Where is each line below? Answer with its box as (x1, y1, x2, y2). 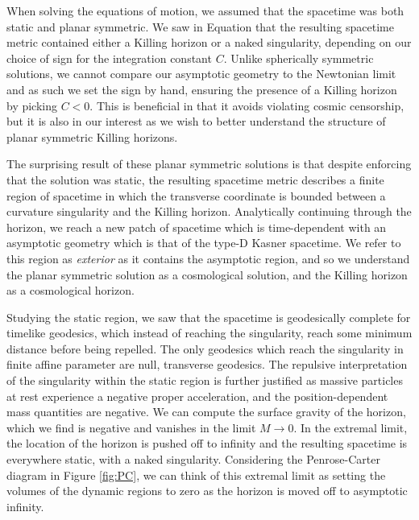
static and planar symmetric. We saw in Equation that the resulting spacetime (6, 18, 394, 35)
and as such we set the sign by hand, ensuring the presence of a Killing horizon (6, 80, 397, 97)
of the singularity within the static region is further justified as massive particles (6, 372, 403, 389)
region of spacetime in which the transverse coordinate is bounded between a (6, 187, 386, 204)
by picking (6, 97, 58, 113)
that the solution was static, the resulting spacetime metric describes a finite (6, 171, 384, 188)
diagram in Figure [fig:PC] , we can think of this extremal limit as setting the (6, 466, 386, 483)
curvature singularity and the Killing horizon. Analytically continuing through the (6, 203, 412, 220)
